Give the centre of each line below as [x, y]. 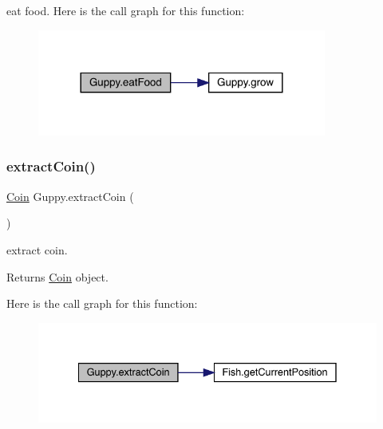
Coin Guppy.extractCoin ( [70, 196]
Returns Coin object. [57, 276]
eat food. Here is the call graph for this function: [126, 10]
